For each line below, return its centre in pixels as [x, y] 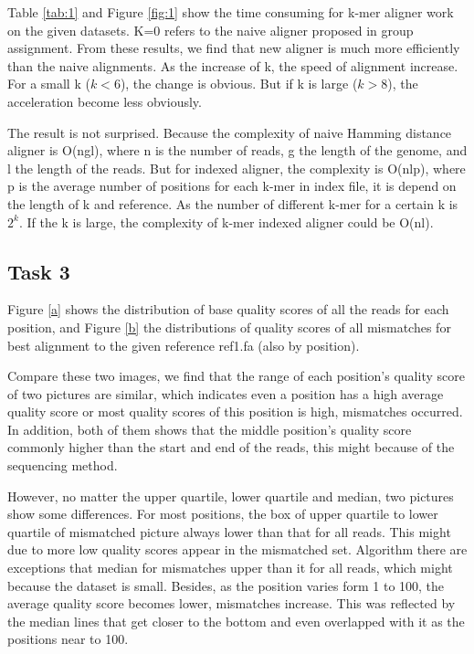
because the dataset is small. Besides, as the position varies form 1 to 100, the [226, 585]
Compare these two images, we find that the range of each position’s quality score [236, 376]
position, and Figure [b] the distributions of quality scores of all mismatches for [229, 327]
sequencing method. [63, 465]
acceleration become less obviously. [105, 101]
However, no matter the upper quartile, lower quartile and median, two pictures [231, 496]
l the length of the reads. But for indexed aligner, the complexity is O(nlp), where [237, 168]
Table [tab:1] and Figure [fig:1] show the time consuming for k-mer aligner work [231, 12]
